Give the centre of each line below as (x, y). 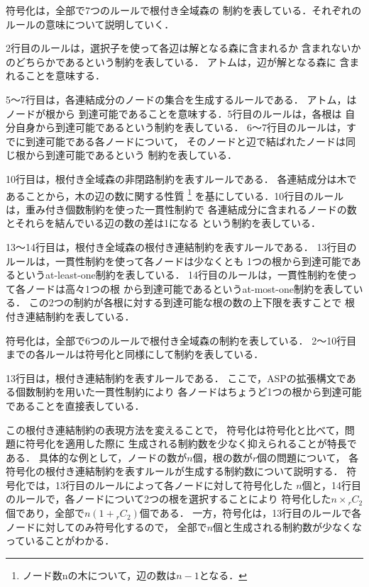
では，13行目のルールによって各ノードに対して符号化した (159, 485)
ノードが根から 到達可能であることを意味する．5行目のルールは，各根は (174, 113)
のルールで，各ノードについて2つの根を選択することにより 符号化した (169, 499)
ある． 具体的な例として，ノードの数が (97, 457)
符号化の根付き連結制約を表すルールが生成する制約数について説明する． (175, 471)
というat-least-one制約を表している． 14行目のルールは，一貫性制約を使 (181, 275)
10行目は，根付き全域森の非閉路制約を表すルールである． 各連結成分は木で (181, 178)
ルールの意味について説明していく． (90, 24)
